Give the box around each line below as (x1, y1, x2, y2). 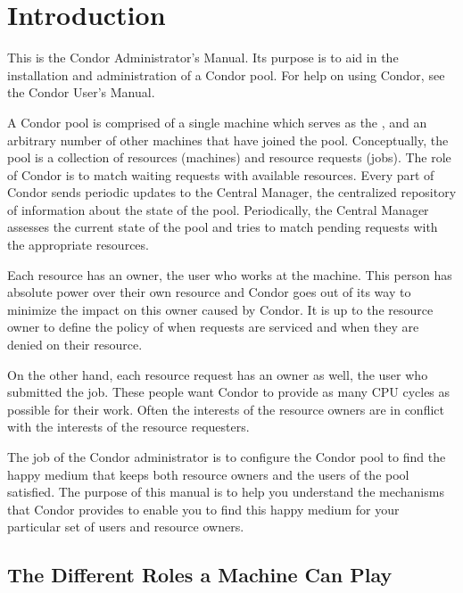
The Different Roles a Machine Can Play (7, 561, 393, 589)
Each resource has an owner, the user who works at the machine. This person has (7, 265, 452, 284)
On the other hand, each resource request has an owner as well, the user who (7, 365, 428, 383)
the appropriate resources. (7, 235, 149, 254)
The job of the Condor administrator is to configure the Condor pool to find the (7, 448, 446, 465)
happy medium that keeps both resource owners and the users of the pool (7, 465, 409, 483)
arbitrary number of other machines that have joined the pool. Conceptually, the (7, 130, 449, 149)
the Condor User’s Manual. (7, 83, 155, 102)
